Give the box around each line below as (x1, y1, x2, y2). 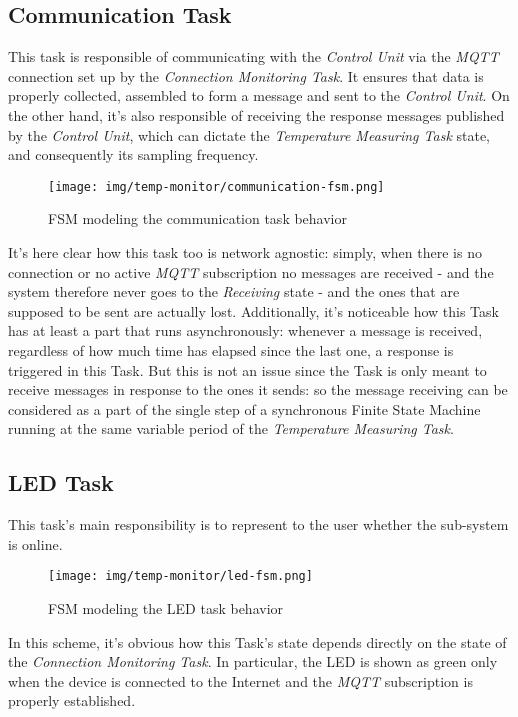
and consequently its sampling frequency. (8, 144, 259, 165)
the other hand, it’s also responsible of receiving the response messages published (8, 104, 505, 125)
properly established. (8, 690, 136, 711)
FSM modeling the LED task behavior (48, 598, 284, 618)
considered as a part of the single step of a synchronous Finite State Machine (8, 398, 481, 419)
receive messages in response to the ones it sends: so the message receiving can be (8, 379, 508, 400)
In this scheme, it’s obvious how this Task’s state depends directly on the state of (8, 631, 507, 652)
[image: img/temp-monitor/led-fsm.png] (48, 569, 313, 584)
